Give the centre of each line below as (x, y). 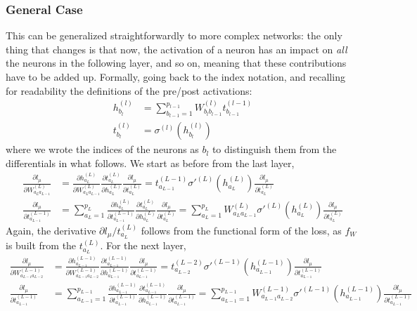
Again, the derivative (51, 230)
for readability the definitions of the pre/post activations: (129, 90)
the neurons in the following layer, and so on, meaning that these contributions (176, 63)
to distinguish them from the (274, 149)
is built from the (41, 245)
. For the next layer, (143, 245)
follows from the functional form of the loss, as (241, 230)
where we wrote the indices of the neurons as (102, 149)
